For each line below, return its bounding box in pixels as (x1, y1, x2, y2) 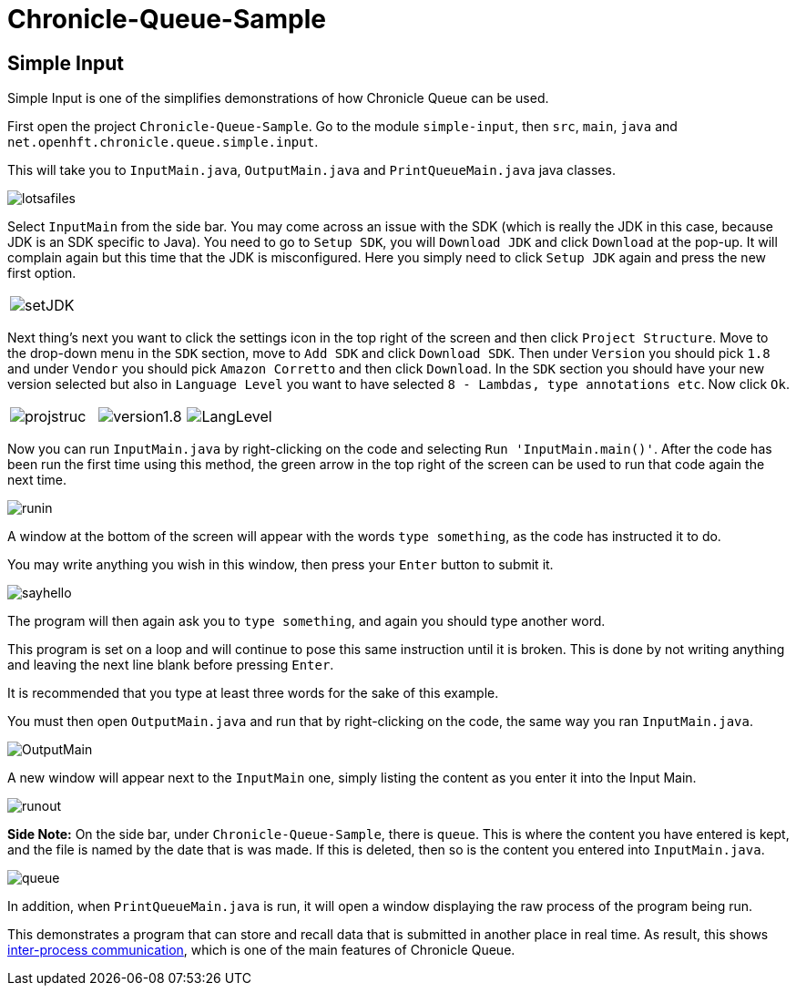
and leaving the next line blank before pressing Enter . (7, 657, 334, 673)
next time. (7, 472, 66, 488)
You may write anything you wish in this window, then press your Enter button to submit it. (7, 557, 554, 573)
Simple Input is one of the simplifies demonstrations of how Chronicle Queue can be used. (7, 90, 549, 107)
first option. (7, 265, 77, 282)
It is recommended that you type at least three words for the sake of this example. (7, 685, 499, 701)
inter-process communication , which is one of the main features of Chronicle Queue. (7, 942, 515, 958)
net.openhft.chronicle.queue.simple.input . (7, 134, 319, 150)
